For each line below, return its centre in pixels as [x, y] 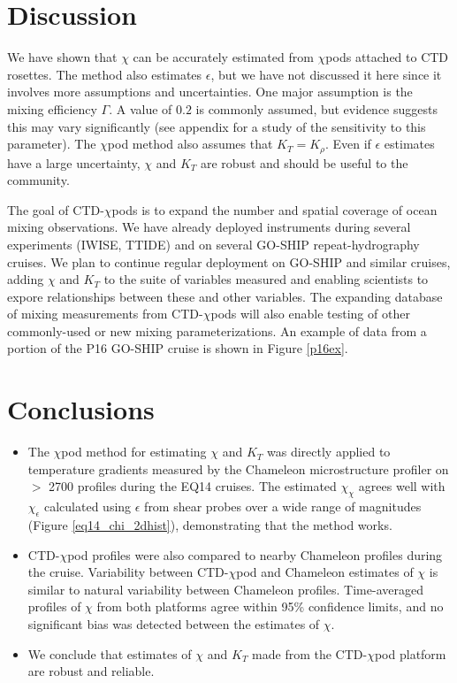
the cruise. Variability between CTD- [128, 572]
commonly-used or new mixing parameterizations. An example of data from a [217, 330]
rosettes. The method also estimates [105, 74]
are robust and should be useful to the [304, 162]
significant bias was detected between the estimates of [174, 623]
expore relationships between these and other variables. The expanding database [225, 296]
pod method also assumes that [190, 144]
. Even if [348, 144]
